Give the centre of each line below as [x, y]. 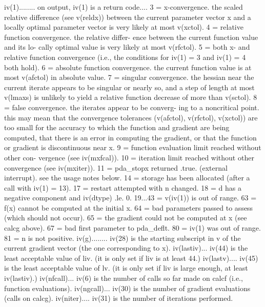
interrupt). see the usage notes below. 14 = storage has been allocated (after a [127, 178]
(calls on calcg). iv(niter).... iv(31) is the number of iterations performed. [119, 298]
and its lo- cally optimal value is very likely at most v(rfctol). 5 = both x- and [127, 47]
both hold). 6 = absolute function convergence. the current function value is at [128, 67]
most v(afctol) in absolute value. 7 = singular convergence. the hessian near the [129, 77]
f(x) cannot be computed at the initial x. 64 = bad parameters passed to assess [129, 207]
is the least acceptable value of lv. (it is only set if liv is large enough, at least [126, 268]
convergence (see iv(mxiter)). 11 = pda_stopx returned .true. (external [116, 167]
